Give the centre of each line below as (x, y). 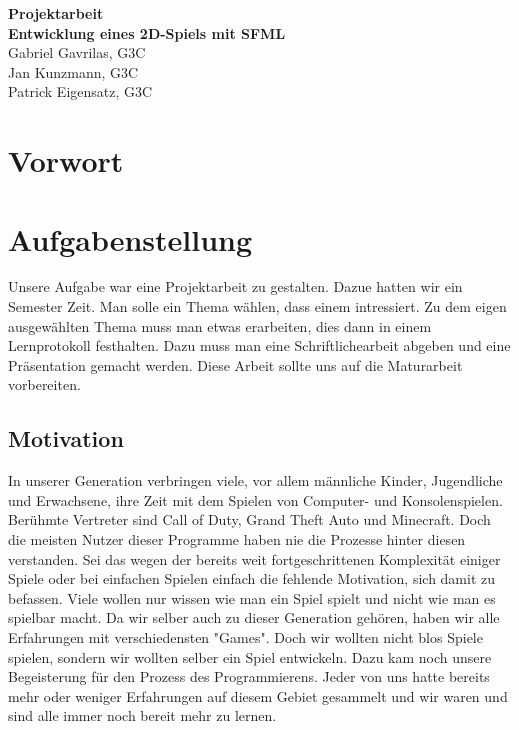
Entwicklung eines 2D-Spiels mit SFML (147, 32)
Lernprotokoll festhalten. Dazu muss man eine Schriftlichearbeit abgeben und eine (259, 345)
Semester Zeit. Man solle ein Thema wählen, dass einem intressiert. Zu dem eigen (257, 306)
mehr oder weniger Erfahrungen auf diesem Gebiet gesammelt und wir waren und (258, 695)
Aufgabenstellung (130, 238)
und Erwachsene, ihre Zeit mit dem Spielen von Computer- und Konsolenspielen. (255, 499)
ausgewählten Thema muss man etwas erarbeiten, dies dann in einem (220, 325)
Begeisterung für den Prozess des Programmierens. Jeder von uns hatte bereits (249, 676)
